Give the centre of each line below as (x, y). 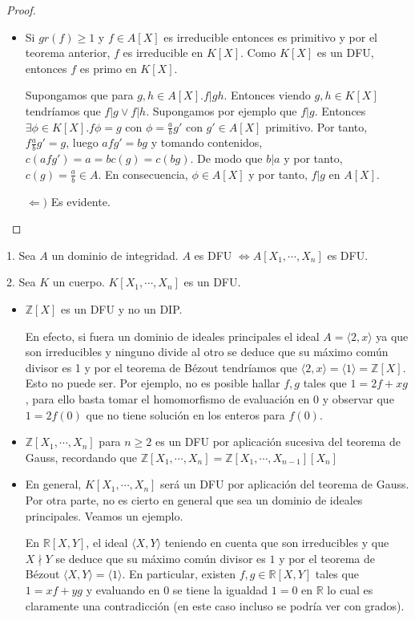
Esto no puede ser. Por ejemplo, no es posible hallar (153, 383)
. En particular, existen (179, 574)
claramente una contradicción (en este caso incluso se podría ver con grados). (215, 605)
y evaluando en (123, 589)
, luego (82, 142)
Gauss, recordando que (81, 457)
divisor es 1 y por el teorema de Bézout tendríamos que (161, 367)
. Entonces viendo (267, 95)
